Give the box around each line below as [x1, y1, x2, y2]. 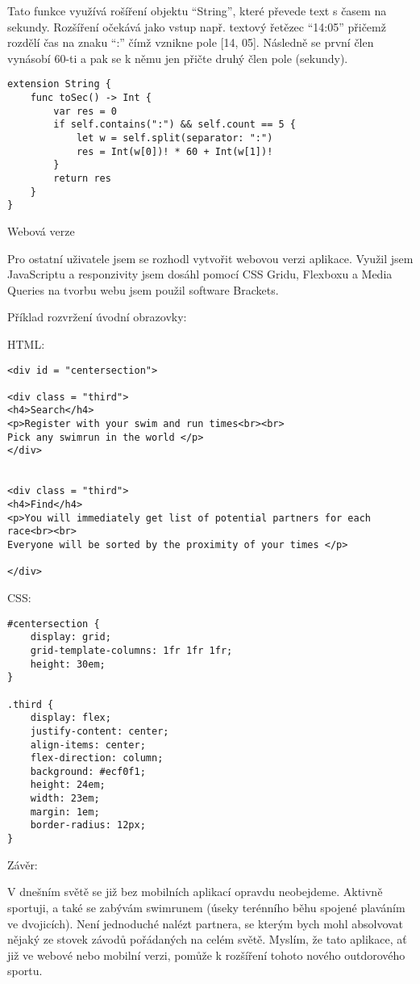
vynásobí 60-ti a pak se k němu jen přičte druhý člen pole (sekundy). [7, 49, 348, 66]
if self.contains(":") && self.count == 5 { [53, 119, 296, 131]
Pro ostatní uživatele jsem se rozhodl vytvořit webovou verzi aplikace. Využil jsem [7, 249, 414, 266]
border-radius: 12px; [30, 819, 146, 831]
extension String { [7, 78, 111, 90]
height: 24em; [30, 779, 106, 791]
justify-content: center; [30, 725, 169, 737]
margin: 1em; [30, 806, 100, 818]
